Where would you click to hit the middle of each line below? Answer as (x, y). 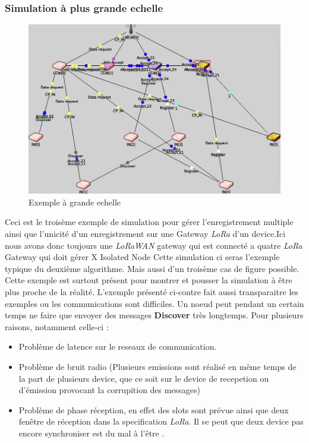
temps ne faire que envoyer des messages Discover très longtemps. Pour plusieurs (154, 315)
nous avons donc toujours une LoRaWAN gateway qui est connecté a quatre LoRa (154, 245)
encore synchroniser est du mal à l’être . (92, 433)
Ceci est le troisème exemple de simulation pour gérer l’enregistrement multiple (149, 222)
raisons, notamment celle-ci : (57, 326)
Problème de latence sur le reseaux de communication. (118, 347)
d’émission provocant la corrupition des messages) (109, 390)
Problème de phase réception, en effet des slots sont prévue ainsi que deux (154, 409)
